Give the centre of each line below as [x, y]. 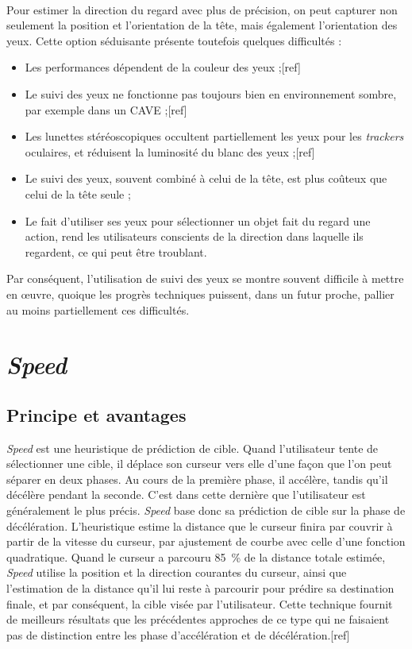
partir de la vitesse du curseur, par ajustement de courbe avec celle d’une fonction [206, 541]
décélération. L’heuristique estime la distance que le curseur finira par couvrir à [200, 525]
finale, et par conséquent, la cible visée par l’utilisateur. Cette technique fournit [200, 603]
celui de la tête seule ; [78, 193]
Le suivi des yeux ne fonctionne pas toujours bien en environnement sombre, [211, 93]
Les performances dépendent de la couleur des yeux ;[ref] [163, 67]
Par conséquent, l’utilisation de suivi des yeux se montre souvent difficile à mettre [205, 278]
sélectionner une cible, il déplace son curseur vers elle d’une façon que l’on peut [199, 464]
